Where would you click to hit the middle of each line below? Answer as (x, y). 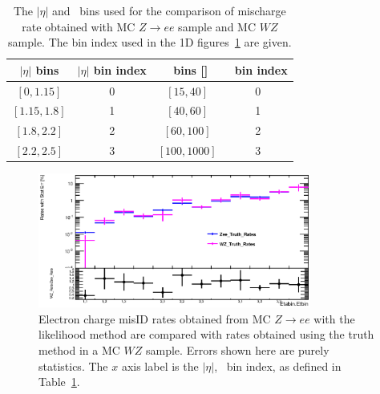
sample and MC (217, 26)
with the (334, 318)
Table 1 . (59, 382)
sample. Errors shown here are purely (238, 349)
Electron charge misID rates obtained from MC (155, 318)
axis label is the (160, 366)
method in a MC (79, 349)
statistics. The (73, 366)
